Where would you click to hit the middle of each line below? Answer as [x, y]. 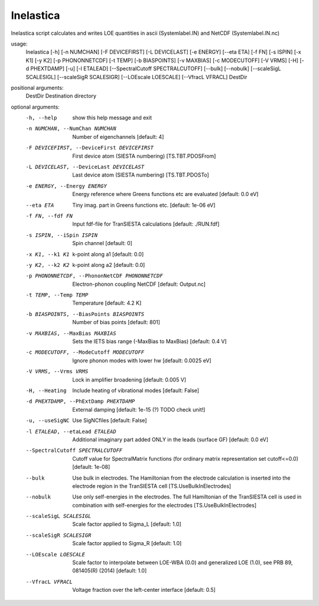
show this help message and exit [112, 118]
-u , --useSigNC [48, 421]
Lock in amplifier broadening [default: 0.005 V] [129, 379]
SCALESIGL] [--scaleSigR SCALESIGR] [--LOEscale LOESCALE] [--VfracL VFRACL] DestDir [136, 77]
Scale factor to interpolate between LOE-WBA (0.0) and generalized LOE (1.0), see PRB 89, [183, 563]
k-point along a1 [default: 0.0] [108, 254]
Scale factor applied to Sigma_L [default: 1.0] [127, 524]
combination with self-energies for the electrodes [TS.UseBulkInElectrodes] [165, 505]
